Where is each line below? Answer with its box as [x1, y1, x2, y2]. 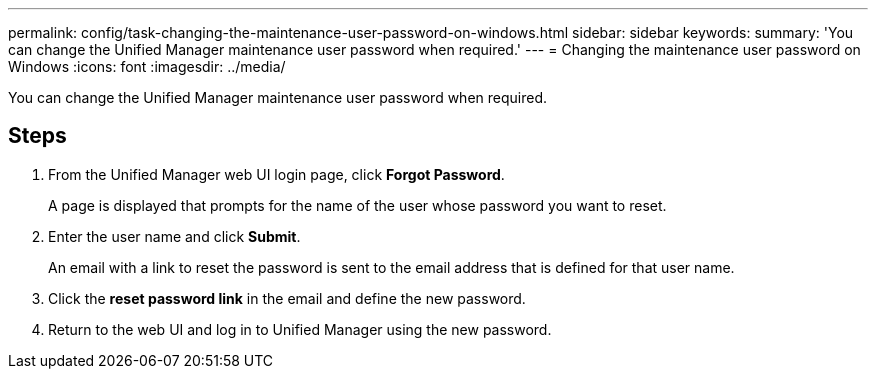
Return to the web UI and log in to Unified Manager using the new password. [48, 320, 552, 338]
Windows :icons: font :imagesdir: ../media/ [8, 58, 286, 75]
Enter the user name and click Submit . [48, 227, 301, 245]
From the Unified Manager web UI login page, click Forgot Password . [48, 165, 505, 183]
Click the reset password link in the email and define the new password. [48, 289, 526, 307]
